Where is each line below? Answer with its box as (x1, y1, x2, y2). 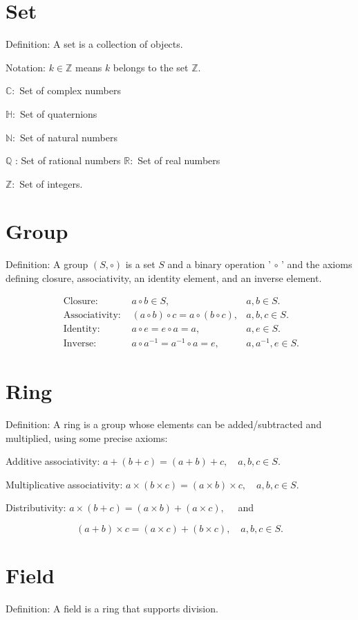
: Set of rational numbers (15, 153, 121, 168)
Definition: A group (6, 257, 88, 272)
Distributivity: (6, 500, 66, 515)
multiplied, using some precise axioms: (6, 430, 168, 445)
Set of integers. (19, 176, 83, 191)
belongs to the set (113, 60, 189, 74)
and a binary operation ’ (167, 257, 271, 272)
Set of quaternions (20, 106, 97, 121)
